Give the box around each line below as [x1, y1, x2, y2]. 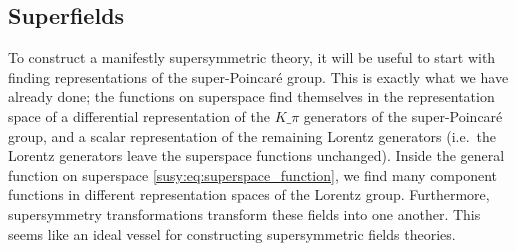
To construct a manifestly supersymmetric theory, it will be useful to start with [8, 47, 496, 68]
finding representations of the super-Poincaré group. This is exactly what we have [8, 66, 509, 87]
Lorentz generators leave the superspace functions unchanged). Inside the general [8, 145, 505, 166]
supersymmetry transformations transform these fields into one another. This [8, 203, 481, 224]
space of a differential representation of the [8, 105, 270, 126]
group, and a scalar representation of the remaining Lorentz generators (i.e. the [8, 125, 497, 146]
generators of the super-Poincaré [303, 105, 503, 126]
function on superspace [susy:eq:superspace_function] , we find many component [8, 164, 498, 185]
